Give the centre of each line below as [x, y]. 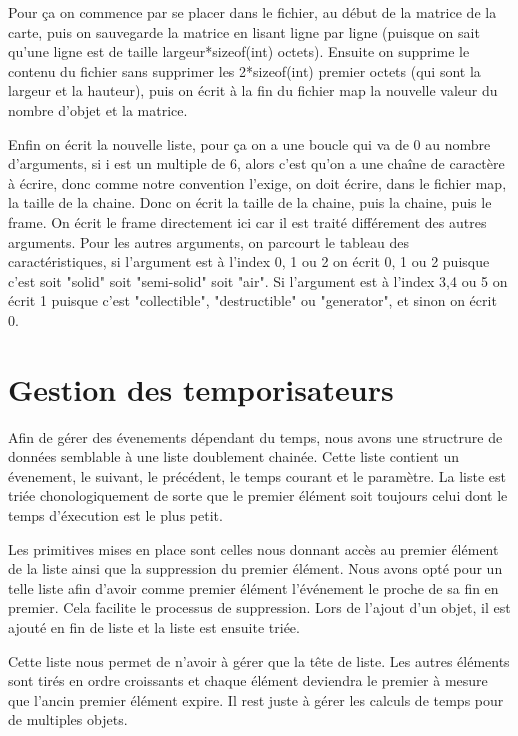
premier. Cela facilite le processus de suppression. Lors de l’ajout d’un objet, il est [259, 607]
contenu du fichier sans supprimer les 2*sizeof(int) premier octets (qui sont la [244, 70]
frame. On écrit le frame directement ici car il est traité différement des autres [247, 221]
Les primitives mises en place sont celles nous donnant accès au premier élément [253, 548]
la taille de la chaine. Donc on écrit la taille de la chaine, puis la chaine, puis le [250, 202]
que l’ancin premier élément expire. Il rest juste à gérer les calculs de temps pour [256, 699]
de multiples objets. [68, 719]
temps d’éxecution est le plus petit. [115, 515]
